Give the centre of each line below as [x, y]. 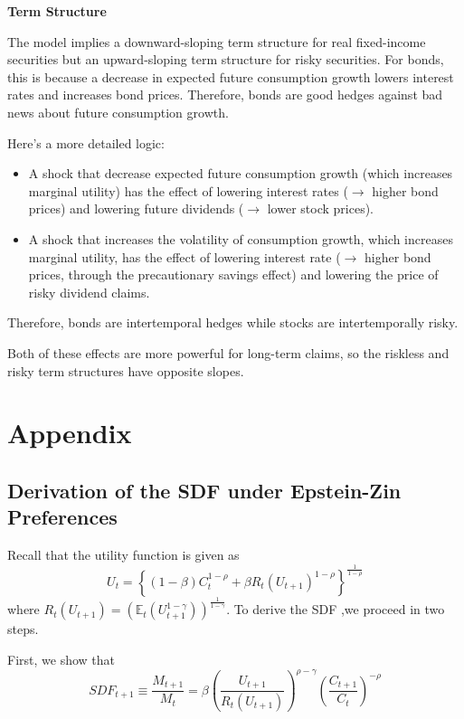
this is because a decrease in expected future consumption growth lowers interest [231, 76]
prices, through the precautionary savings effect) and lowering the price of [233, 274]
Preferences [62, 517]
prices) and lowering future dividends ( [136, 208]
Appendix [70, 433]
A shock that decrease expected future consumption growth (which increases [241, 173]
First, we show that [61, 659]
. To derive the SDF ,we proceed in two [336, 609]
